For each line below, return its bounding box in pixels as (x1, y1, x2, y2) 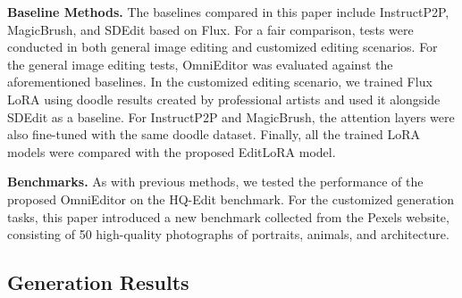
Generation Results (7, 269, 189, 296)
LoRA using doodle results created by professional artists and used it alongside (7, 89, 441, 108)
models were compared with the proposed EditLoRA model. (7, 142, 336, 161)
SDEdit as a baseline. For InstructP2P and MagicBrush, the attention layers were (7, 107, 455, 126)
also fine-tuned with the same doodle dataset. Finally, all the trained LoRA (7, 125, 421, 144)
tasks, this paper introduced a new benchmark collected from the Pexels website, (7, 207, 449, 226)
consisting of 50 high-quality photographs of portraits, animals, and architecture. (7, 225, 449, 244)
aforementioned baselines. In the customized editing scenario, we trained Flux (7, 72, 433, 91)
